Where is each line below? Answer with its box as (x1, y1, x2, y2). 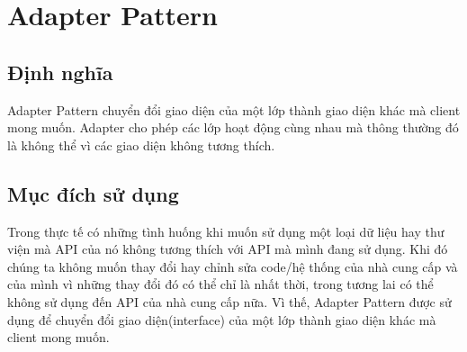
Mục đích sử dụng (7, 179, 179, 207)
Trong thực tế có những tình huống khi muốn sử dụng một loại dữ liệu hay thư (7, 221, 445, 240)
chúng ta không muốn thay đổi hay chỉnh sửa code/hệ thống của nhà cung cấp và (7, 257, 458, 275)
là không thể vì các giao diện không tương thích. (7, 135, 275, 154)
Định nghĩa (7, 58, 113, 86)
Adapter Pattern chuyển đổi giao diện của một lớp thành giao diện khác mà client (7, 100, 461, 119)
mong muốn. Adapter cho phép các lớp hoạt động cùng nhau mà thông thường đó (7, 118, 459, 137)
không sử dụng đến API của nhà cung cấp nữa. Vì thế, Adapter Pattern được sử (7, 292, 452, 311)
